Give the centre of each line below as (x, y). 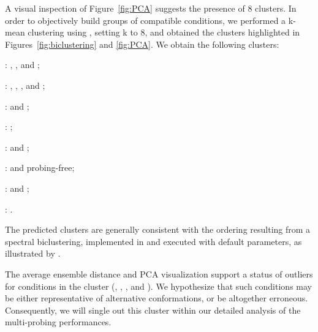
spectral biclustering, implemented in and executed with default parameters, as (153, 241)
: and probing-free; (40, 168)
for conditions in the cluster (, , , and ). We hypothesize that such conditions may (158, 286)
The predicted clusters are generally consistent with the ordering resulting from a (158, 229)
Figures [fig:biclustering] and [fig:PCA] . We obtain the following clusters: (142, 44)
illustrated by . (33, 253)
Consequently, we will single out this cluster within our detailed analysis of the (153, 310)
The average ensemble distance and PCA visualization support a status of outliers (159, 274)
